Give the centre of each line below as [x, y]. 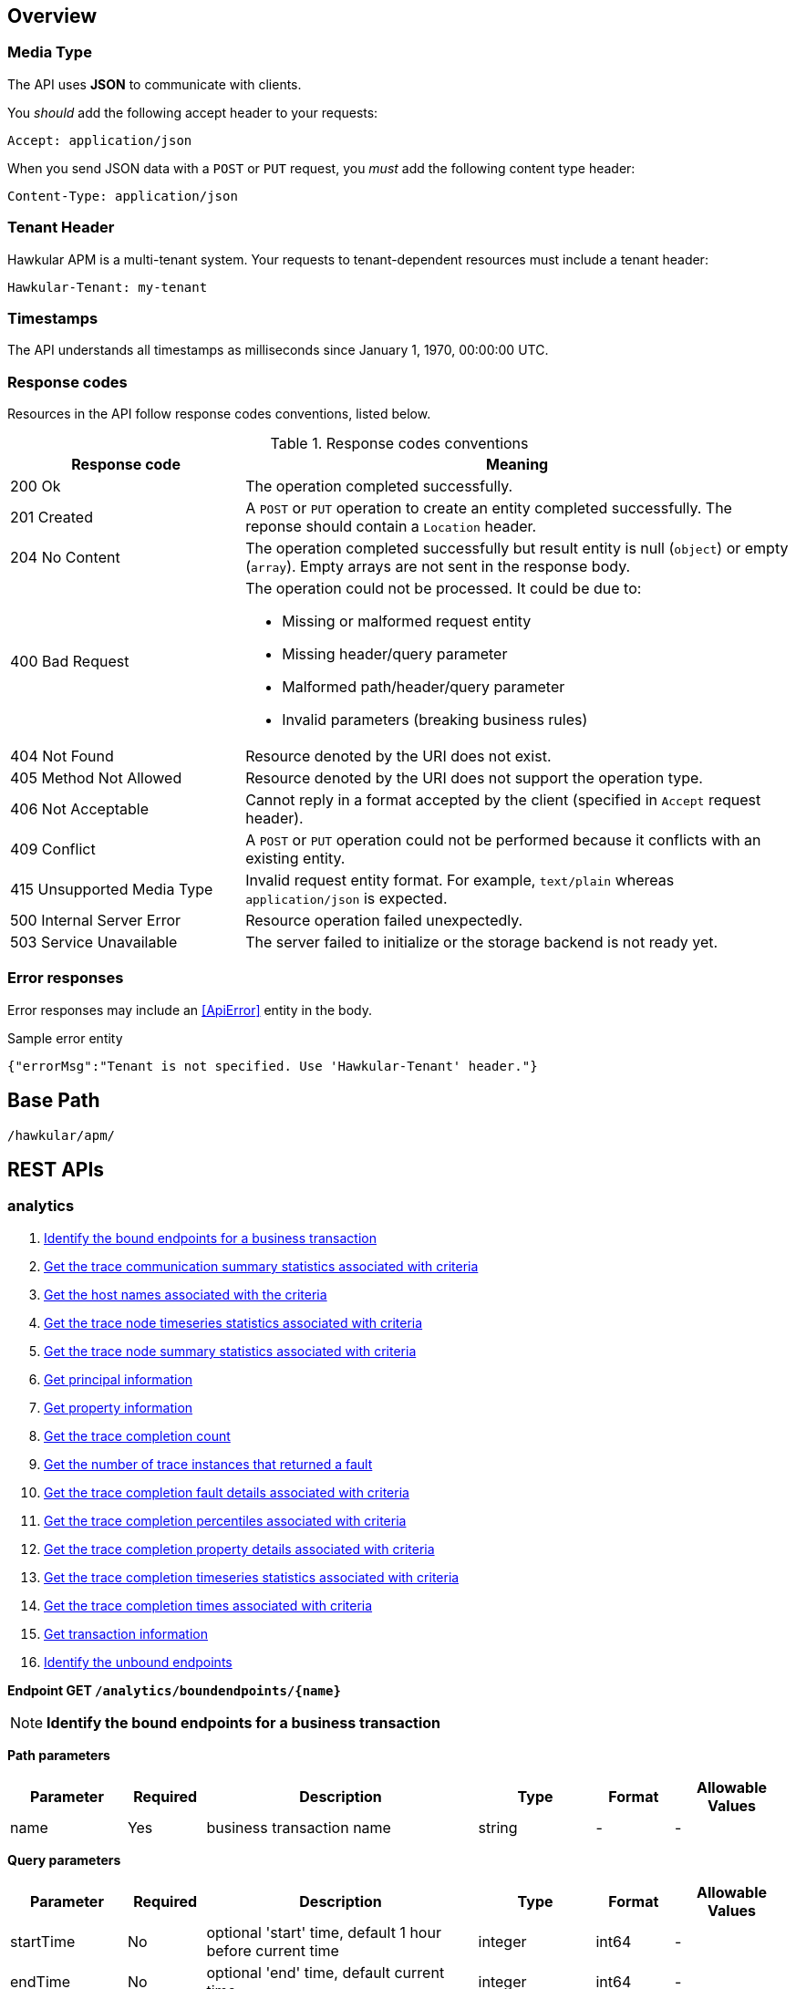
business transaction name [299, 1827]
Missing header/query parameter [395, 654]
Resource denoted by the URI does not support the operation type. [474, 778]
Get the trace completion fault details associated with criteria [227, 1492]
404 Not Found [62, 756]
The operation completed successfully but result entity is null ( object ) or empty [517, 549]
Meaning [517, 465]
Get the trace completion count [137, 1435]
